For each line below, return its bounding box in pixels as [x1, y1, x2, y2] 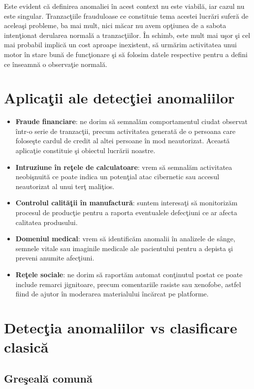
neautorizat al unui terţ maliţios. [15, 181, 115, 191]
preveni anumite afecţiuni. [15, 253, 95, 263]
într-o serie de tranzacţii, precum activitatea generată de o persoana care [15, 126, 236, 136]
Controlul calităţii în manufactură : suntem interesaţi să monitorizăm [15, 197, 238, 208]
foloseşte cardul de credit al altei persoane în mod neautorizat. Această [15, 135, 230, 146]
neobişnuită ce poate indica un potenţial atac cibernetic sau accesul [15, 171, 220, 182]
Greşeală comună [4, 370, 93, 386]
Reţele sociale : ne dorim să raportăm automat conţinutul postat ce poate [15, 269, 243, 279]
